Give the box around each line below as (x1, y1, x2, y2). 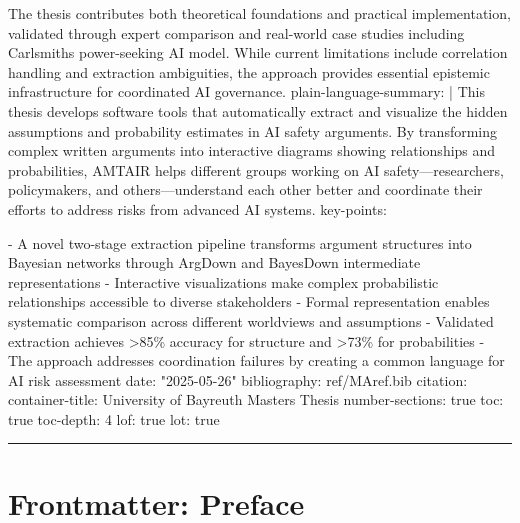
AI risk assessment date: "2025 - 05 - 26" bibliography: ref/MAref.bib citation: (8, 369, 468, 390)
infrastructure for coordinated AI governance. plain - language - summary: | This (8, 81, 485, 102)
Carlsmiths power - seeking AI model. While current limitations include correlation (8, 42, 508, 63)
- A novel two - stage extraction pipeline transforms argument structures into (8, 232, 472, 253)
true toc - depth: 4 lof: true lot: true (8, 408, 220, 429)
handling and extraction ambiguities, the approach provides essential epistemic (8, 61, 490, 82)
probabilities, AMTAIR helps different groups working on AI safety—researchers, (8, 159, 504, 180)
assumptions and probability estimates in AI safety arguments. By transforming (8, 120, 498, 141)
